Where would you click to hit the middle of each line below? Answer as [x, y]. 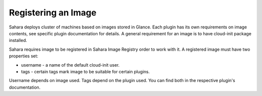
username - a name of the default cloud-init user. [70, 65]
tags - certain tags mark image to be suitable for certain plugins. [85, 71]
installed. [18, 41]
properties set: [24, 56]
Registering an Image [53, 13]
